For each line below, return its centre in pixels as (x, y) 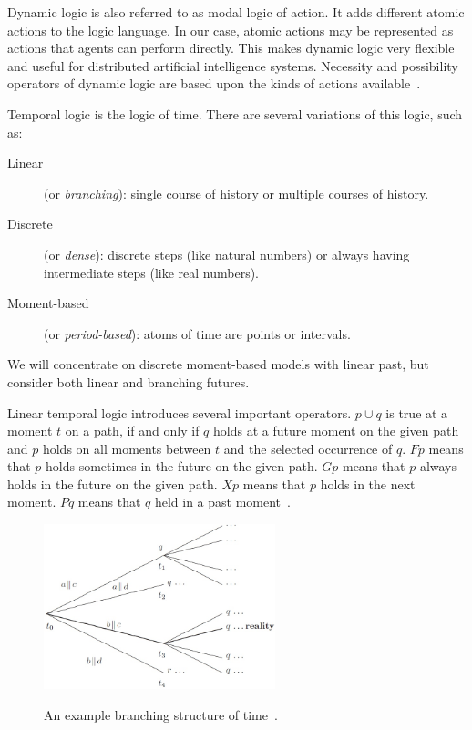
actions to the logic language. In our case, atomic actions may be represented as (231, 30)
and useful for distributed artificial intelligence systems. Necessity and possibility (233, 65)
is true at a (417, 412)
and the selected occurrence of (308, 448)
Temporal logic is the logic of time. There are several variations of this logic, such (235, 113)
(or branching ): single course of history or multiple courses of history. (236, 193)
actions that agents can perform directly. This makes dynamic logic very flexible (231, 48)
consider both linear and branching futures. (128, 381)
